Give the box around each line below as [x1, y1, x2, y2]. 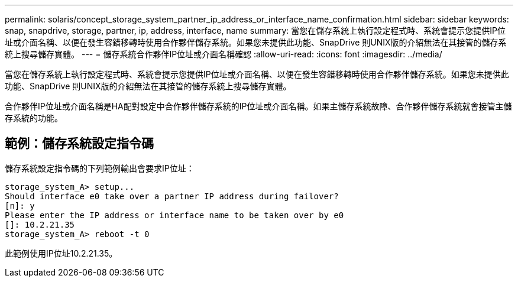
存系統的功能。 [5, 113, 63, 123]
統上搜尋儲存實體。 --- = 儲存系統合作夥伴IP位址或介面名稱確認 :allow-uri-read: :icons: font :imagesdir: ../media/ [5, 49, 442, 59]
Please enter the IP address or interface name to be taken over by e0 [5, 210, 344, 220]
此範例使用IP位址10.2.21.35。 [5, 248, 118, 258]
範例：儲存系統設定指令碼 [5, 136, 154, 151]
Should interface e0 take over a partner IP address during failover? [5, 191, 339, 201]
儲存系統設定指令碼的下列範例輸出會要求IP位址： [5, 163, 195, 173]
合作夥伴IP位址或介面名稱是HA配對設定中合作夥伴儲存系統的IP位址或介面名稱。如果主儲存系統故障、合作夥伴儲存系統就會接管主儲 [5, 101, 512, 111]
